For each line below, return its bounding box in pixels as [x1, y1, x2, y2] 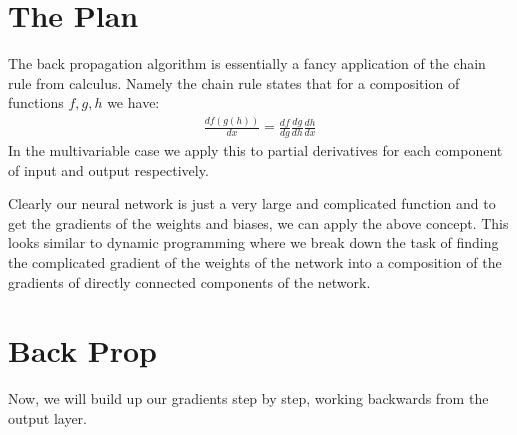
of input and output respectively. [8, 159, 209, 180]
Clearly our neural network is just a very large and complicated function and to [8, 193, 496, 214]
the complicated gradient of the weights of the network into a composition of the [8, 252, 502, 273]
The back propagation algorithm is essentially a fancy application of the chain [8, 53, 486, 74]
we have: [107, 92, 160, 113]
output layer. [8, 407, 88, 428]
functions [8, 92, 64, 113]
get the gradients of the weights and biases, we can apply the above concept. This [8, 212, 509, 233]
